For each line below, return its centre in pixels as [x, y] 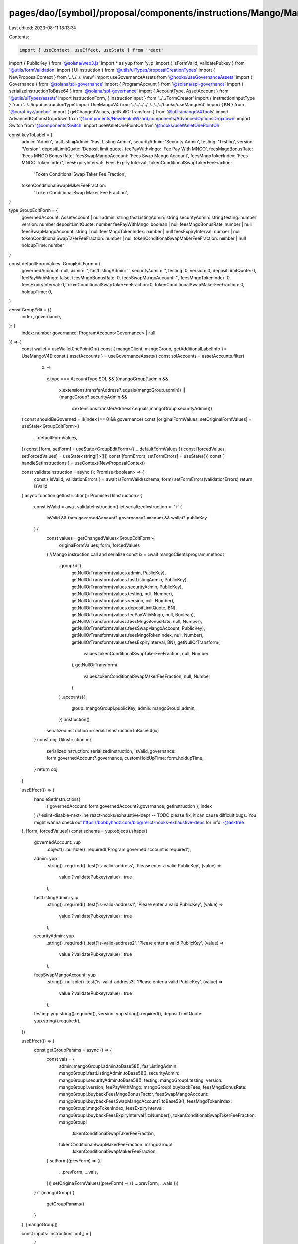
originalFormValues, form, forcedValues [99, 545]
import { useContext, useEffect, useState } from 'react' [92, 50]
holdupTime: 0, [37, 292]
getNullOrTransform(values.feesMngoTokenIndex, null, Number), [137, 635]
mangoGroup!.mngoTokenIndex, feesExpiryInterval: [111, 1108]
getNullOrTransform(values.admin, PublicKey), [119, 573]
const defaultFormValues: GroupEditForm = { [55, 264]
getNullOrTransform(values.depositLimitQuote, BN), [124, 608]
